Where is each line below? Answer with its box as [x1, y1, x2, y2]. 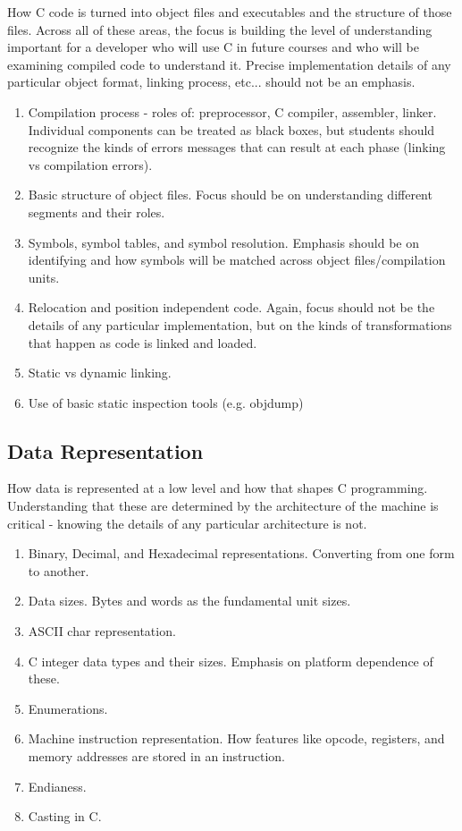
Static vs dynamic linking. [28, 363, 172, 382]
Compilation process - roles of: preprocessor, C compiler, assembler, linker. [28, 102, 437, 121]
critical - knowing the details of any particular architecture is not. [7, 513, 367, 532]
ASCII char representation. [28, 622, 176, 640]
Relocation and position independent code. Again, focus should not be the [28, 298, 435, 317]
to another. [28, 561, 89, 580]
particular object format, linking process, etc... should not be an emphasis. [7, 72, 416, 91]
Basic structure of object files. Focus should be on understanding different [28, 185, 433, 204]
